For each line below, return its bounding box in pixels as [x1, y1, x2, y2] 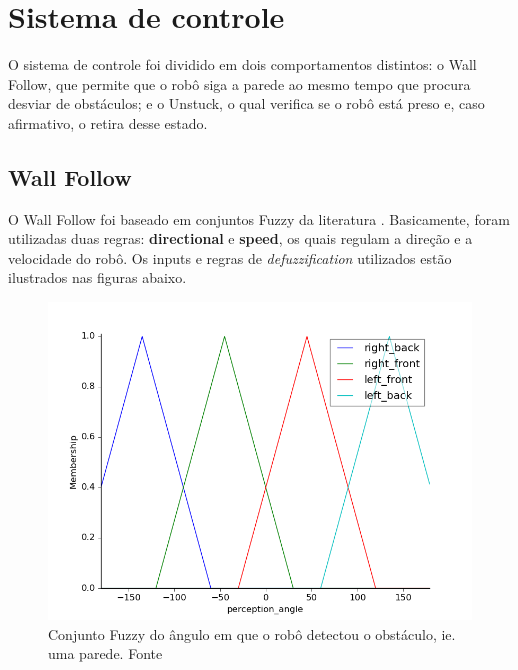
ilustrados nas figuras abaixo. [8, 267, 187, 288]
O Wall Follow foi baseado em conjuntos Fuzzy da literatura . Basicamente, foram [8, 208, 510, 229]
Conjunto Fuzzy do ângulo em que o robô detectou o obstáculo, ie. [48, 623, 456, 644]
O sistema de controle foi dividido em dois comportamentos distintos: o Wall [8, 54, 477, 75]
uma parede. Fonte [48, 643, 163, 664]
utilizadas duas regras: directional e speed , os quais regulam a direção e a [8, 228, 473, 249]
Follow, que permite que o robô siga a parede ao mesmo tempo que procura [8, 73, 471, 94]
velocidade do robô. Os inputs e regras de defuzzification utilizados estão [8, 247, 452, 268]
